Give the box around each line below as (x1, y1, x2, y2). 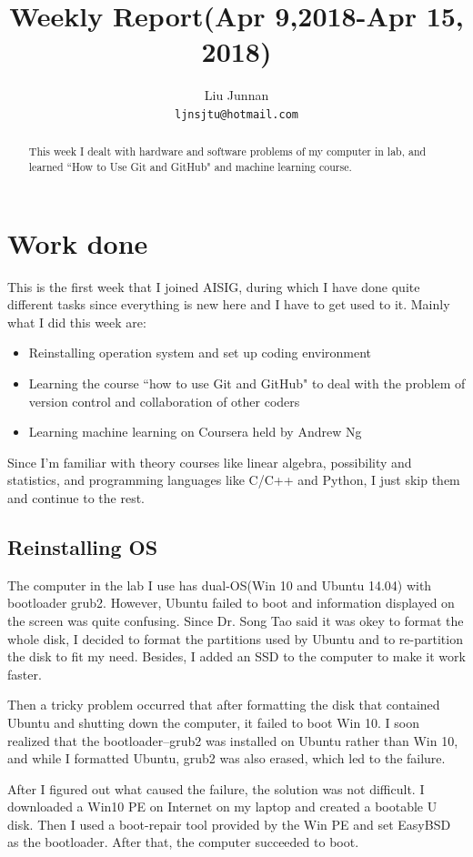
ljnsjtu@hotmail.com (174, 107, 299, 121)
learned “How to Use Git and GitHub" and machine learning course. (28, 159, 352, 175)
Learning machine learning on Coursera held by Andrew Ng (28, 422, 362, 441)
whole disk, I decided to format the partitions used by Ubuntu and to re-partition (7, 629, 463, 648)
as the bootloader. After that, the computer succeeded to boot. (7, 832, 359, 852)
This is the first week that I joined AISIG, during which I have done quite (7, 277, 420, 296)
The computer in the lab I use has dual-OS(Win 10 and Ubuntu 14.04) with (7, 575, 432, 594)
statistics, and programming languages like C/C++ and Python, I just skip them (7, 470, 460, 489)
